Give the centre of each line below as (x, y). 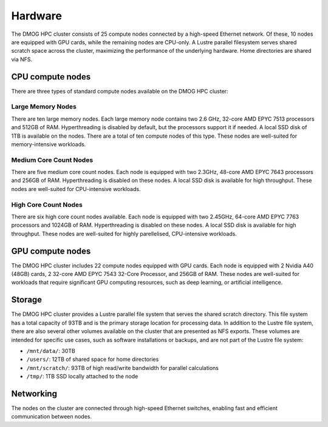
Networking (34, 393)
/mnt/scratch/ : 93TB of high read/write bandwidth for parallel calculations (122, 368)
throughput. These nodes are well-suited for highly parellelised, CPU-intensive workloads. (124, 234)
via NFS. (22, 59)
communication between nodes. (52, 417)
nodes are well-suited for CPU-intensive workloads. (76, 189)
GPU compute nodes (51, 251)
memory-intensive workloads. (49, 144)
